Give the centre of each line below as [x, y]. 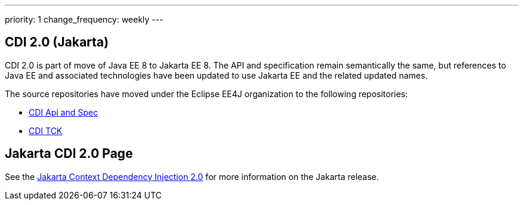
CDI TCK [46, 131]
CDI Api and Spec [63, 112]
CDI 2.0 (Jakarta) [57, 42]
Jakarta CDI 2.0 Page [69, 154]
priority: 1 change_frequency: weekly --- [84, 19]
